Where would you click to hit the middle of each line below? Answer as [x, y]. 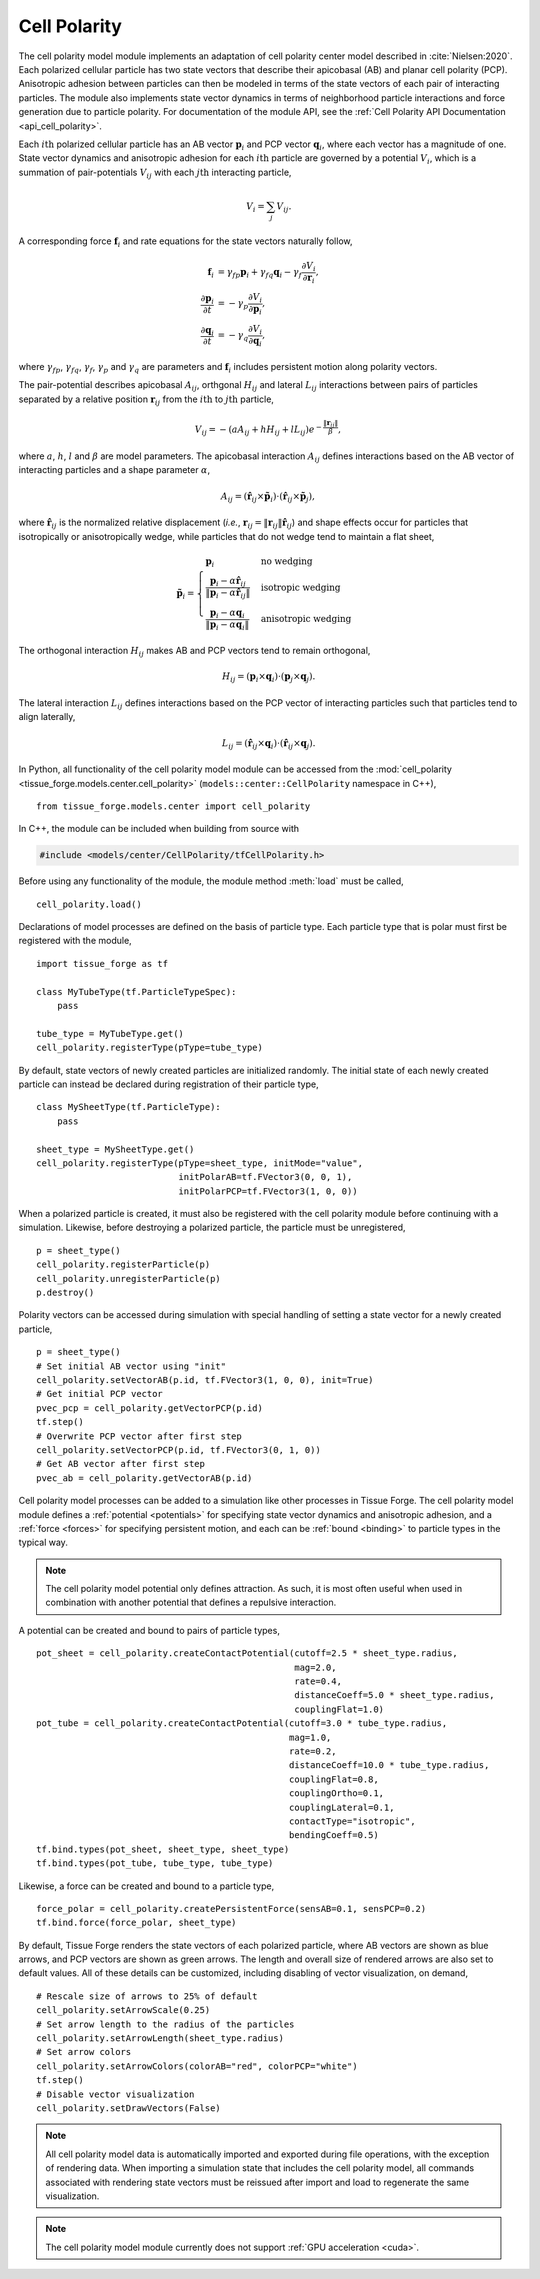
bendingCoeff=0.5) [333, 1835]
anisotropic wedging [306, 619]
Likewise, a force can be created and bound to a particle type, [146, 1886]
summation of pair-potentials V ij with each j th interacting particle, [155, 173]
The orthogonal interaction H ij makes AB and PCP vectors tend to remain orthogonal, [194, 652]
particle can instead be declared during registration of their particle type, [168, 1084]
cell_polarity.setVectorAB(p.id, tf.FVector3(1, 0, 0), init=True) [205, 1380]
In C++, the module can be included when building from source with [159, 829]
